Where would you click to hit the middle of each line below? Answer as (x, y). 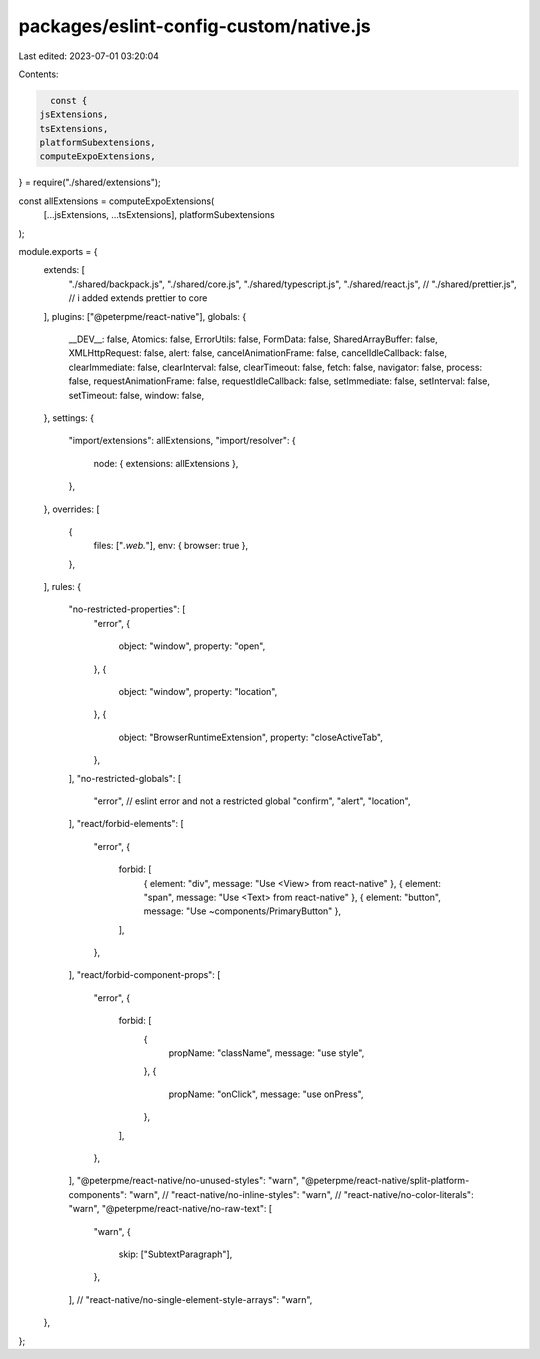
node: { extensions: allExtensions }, (166, 463)
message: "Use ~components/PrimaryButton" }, (242, 911)
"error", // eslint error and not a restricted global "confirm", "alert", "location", (252, 801)
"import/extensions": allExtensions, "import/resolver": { (182, 441)
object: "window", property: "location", (198, 692)
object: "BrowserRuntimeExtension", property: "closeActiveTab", (251, 737)
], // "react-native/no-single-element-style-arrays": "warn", (190, 1299)
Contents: (38, 74)
